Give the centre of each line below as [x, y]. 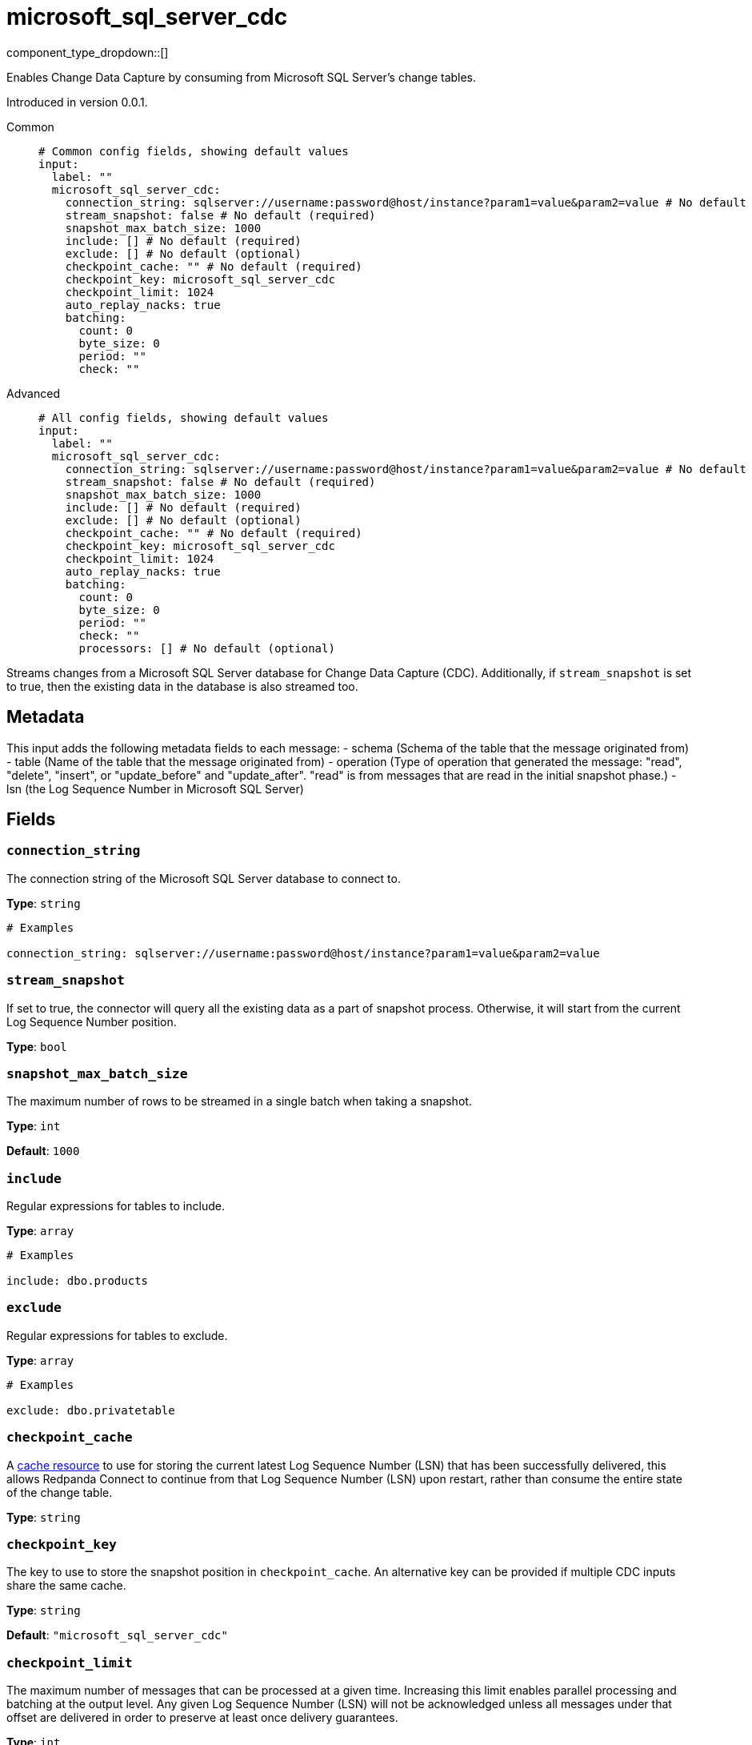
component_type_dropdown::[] [88, 52]
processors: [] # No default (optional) [207, 648]
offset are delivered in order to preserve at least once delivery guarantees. [202, 1718]
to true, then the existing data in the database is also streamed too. [182, 686]
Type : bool [37, 1046]
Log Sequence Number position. [92, 1021]
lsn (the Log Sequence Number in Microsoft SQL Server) [155, 788]
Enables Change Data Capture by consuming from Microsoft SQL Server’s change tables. [242, 77]
